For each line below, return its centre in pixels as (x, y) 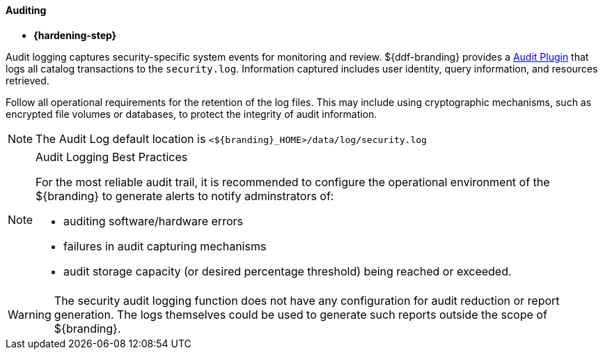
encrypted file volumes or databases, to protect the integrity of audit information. (191, 114)
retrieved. (28, 80)
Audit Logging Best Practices (112, 157)
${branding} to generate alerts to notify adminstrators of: (185, 196)
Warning (30, 314)
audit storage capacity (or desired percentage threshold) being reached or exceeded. (288, 271)
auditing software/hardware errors (153, 221)
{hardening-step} (75, 35)
